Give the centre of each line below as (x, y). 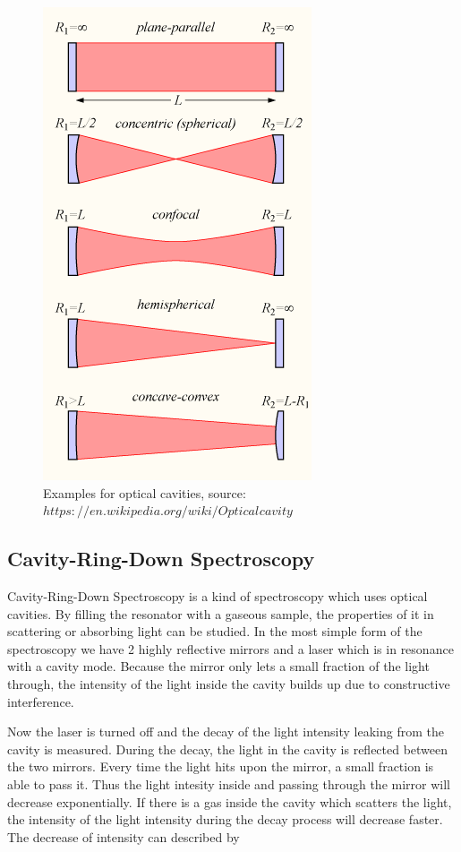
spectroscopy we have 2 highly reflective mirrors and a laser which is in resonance (230, 648)
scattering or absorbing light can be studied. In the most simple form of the (215, 631)
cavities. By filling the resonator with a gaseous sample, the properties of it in (221, 613)
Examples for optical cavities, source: (145, 492)
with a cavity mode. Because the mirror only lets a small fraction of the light (218, 666)
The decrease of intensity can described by (124, 836)
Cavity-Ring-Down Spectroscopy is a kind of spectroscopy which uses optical (218, 595)
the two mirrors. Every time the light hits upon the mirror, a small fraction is (221, 766)
